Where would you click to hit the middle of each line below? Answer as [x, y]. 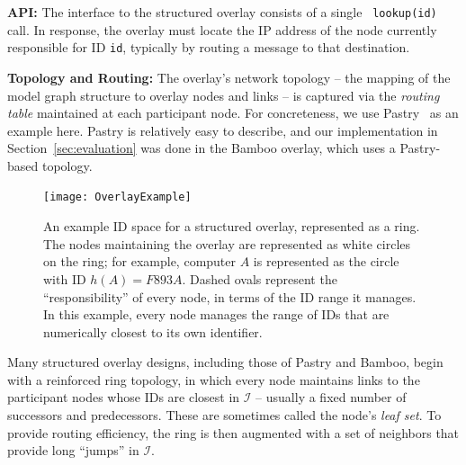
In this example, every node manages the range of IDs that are [216, 314]
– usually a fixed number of [331, 397]
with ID [65, 278]
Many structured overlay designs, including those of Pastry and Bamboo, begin [225, 362]
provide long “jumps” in [73, 450]
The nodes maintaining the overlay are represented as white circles [227, 243]
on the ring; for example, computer [140, 261]
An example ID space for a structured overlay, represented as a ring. [232, 226]
